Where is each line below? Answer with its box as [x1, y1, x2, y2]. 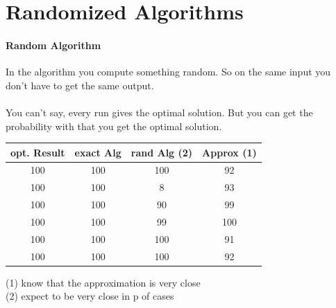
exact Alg [74, 145, 121, 159]
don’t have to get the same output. [6, 78, 154, 92]
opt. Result [10, 145, 65, 159]
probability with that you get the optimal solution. [6, 118, 222, 133]
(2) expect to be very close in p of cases [6, 289, 174, 303]
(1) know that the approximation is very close [6, 275, 201, 289]
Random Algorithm [6, 37, 101, 52]
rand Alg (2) [131, 145, 193, 159]
